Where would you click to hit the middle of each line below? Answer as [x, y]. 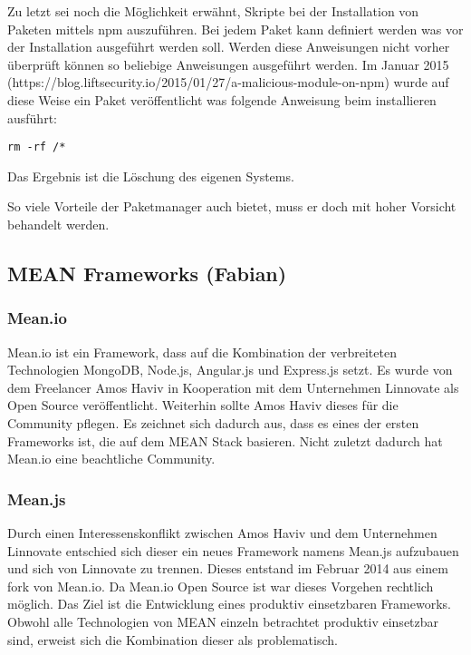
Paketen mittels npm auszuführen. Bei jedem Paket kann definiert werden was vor [235, 29]
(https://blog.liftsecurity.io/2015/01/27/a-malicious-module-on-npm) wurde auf [228, 82]
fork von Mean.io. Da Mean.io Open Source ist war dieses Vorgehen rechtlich [221, 586]
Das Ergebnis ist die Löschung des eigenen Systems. [151, 176]
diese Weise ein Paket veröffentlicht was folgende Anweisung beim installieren [222, 99]
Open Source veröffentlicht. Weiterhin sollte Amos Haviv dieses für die [203, 405]
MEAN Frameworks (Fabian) [147, 273]
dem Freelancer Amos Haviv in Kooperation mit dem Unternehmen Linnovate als [233, 387]
